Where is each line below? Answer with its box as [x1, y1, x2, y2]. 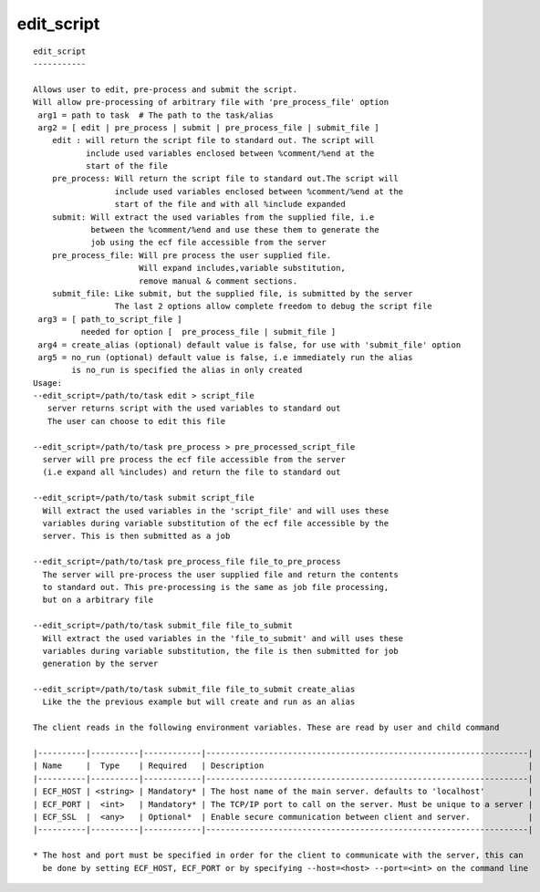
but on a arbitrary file [42, 595, 154, 606]
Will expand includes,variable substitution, [138, 263, 346, 274]
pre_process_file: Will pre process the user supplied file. [51, 250, 332, 260]
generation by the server [42, 659, 159, 669]
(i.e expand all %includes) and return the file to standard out [42, 467, 341, 478]
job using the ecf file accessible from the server [90, 237, 327, 248]
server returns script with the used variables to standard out [47, 403, 341, 414]
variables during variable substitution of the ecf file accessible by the [42, 518, 389, 528]
